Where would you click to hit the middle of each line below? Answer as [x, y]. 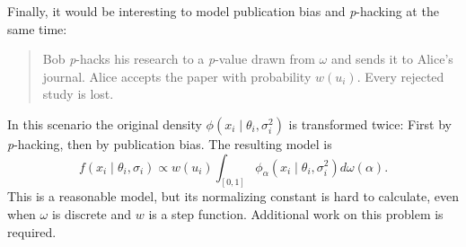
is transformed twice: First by [370, 123]
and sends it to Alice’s [392, 59]
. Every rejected [400, 76]
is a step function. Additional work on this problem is [296, 214]
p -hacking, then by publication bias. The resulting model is [170, 143]
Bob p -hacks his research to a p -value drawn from [179, 59]
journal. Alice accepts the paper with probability [177, 76]
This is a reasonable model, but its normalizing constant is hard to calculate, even [233, 196]
